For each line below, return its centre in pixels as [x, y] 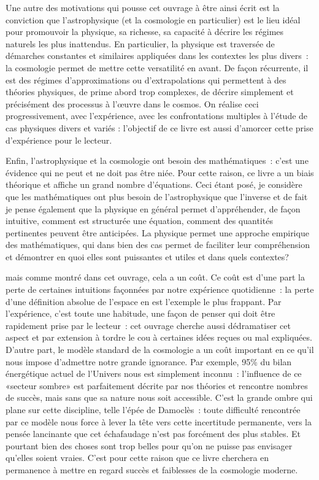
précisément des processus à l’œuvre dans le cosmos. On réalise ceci [132, 103]
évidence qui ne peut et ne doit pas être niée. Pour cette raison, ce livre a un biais [160, 172]
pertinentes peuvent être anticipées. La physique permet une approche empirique [157, 232]
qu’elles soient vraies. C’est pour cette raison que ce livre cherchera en [137, 458]
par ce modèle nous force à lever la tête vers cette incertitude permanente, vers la [159, 421]
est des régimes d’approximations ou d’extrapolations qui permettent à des [146, 79]
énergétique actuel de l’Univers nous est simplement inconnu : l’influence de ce [154, 374]
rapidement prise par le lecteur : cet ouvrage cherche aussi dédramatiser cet [148, 325]
